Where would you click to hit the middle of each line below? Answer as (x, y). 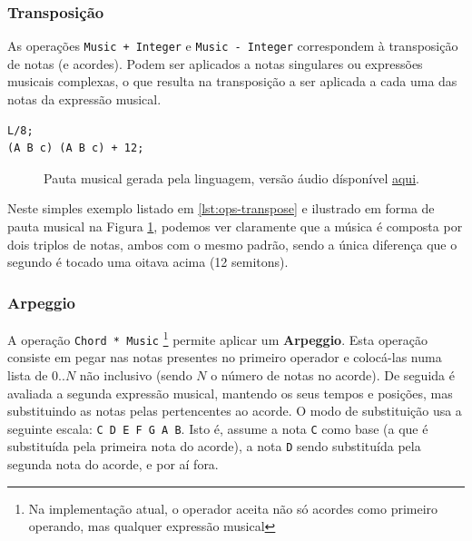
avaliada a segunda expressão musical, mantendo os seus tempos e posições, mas (230, 393)
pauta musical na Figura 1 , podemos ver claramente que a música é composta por (235, 226)
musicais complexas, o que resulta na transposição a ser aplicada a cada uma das (232, 81)
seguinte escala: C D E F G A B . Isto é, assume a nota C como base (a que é (218, 428)
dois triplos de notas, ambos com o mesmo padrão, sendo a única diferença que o (232, 244)
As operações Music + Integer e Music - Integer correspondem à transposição (233, 46)
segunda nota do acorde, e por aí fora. (113, 464)
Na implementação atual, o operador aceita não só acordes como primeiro (233, 508)
